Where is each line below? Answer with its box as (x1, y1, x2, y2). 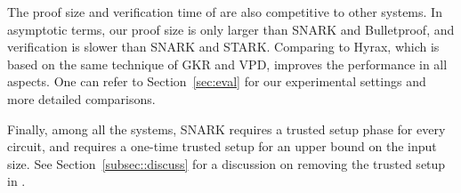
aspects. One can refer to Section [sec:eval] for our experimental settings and (7, 72, 426, 91)
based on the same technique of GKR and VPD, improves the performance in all (7, 54, 448, 73)
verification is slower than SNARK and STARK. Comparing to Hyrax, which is (7, 37, 440, 56)
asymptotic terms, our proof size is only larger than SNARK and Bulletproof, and (7, 20, 455, 38)
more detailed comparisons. (7, 89, 156, 108)
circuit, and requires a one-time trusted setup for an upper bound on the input (7, 137, 437, 156)
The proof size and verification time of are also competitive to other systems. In (7, 3, 442, 20)
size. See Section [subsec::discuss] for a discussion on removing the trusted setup (7, 154, 446, 173)
